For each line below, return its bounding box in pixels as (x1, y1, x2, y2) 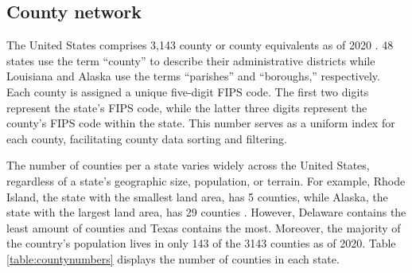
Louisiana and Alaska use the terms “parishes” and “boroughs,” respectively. (6, 68, 380, 84)
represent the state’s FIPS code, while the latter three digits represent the (6, 99, 367, 115)
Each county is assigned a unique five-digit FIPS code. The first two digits (6, 83, 369, 99)
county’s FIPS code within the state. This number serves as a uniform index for (6, 115, 395, 131)
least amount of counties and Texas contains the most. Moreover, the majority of (6, 219, 401, 236)
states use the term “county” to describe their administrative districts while (6, 52, 375, 68)
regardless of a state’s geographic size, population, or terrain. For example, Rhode (6, 172, 406, 189)
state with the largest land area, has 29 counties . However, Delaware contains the (6, 204, 406, 220)
